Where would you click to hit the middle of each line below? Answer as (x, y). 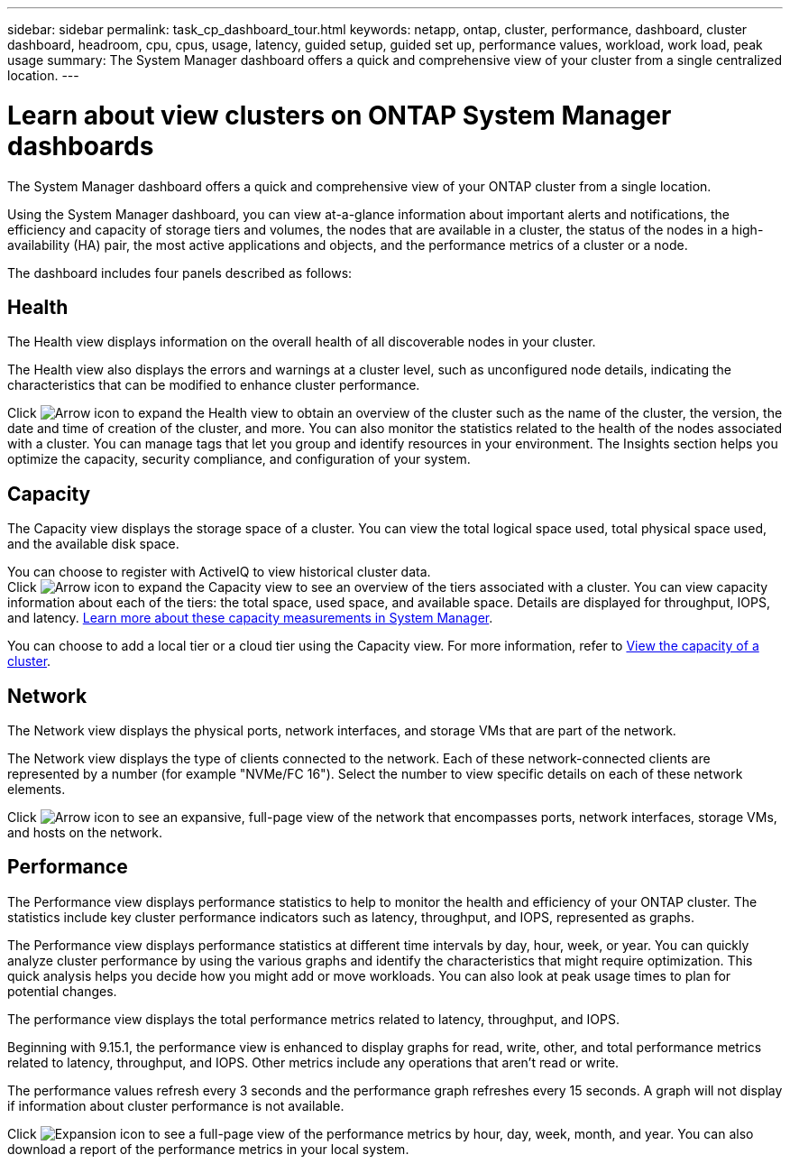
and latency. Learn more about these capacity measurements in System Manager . (250, 618)
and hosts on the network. (85, 833)
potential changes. (62, 991)
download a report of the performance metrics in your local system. (208, 1149)
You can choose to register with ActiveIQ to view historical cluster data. (219, 572)
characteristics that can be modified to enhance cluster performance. (214, 385)
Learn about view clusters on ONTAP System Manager (340, 115)
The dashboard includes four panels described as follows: (180, 273)
